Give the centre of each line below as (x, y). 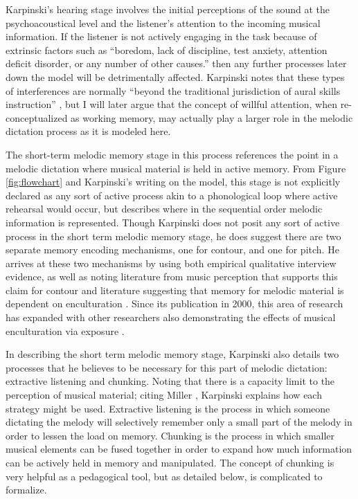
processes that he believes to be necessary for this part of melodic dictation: (167, 367)
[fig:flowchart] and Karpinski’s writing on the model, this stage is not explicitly (173, 182)
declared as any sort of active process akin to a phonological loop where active (172, 195)
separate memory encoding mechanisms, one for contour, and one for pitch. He (172, 249)
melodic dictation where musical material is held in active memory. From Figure (176, 168)
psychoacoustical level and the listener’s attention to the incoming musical (163, 22)
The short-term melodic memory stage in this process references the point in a (172, 154)
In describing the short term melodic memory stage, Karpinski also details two (172, 354)
